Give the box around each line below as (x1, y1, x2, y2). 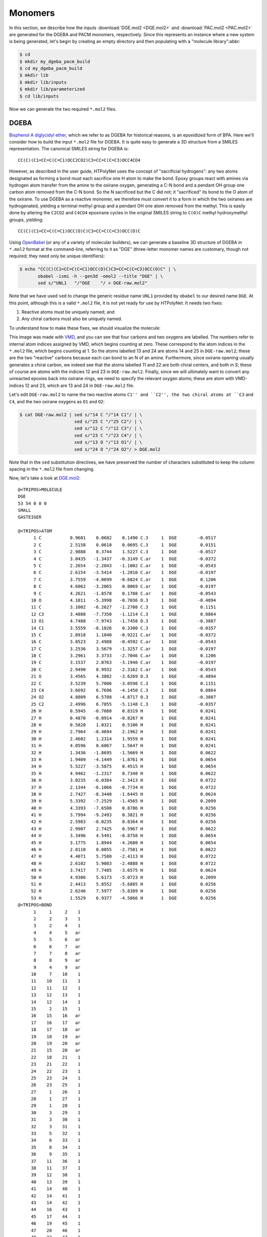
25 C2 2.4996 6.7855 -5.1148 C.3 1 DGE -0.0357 (31, 701, 216, 707)
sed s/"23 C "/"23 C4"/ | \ (74, 432, 142, 438)
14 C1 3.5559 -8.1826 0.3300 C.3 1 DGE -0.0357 (31, 625, 216, 631)
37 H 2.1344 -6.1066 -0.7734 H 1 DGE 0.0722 (31, 784, 216, 790)
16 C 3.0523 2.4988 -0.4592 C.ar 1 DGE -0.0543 (31, 639, 216, 645)
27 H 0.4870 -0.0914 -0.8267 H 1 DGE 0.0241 (31, 715, 216, 721)
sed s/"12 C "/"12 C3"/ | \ (74, 426, 142, 431)
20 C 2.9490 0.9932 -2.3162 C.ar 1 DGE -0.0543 (31, 666, 216, 672)
